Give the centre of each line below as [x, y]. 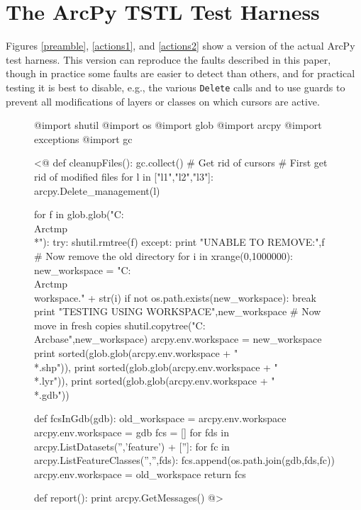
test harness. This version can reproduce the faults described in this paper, [168, 59]
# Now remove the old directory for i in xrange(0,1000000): [163, 255]
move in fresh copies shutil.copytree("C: [120, 325]
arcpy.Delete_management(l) [97, 190]
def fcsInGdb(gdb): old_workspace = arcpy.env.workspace [160, 418]
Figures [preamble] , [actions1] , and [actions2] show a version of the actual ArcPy [180, 46]
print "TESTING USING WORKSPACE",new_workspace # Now [178, 311]
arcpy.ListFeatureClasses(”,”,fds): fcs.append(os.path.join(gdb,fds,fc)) [184, 460]
